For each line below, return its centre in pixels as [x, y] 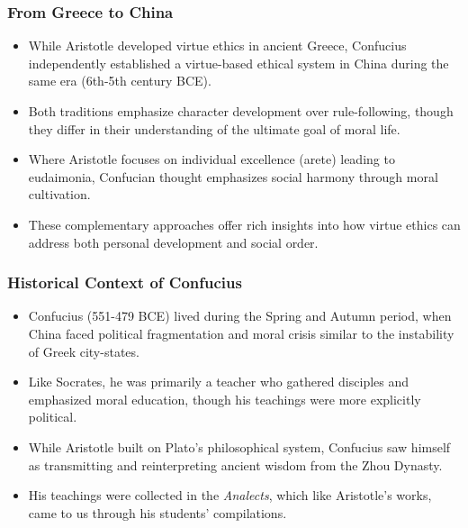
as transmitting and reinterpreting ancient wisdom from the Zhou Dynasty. [235, 464]
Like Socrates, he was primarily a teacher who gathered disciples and [219, 382]
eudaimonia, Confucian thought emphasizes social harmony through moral [233, 176]
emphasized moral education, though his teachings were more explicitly [225, 399]
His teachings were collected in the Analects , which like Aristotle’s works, [230, 495]
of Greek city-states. [84, 351]
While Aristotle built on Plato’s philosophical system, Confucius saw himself [239, 446]
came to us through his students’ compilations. [157, 512]
